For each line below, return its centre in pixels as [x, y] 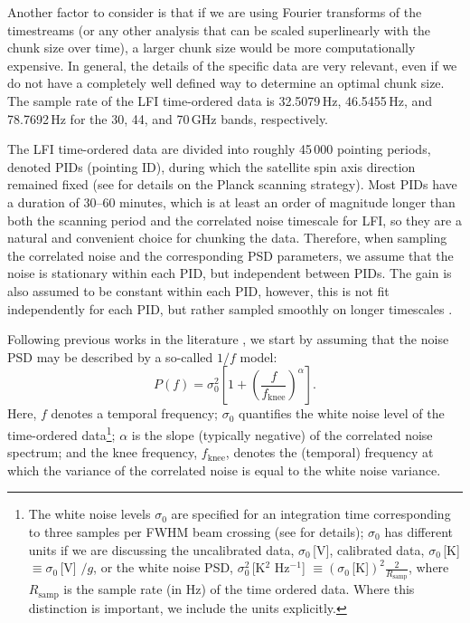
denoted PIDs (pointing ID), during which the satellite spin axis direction [211, 166]
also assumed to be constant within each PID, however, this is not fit [198, 290]
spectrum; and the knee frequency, [103, 452]
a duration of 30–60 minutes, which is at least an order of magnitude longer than [231, 201]
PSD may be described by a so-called [110, 356]
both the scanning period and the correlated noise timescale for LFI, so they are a [235, 220]
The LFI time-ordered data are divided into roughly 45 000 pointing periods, [219, 149]
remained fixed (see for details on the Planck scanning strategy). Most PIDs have [232, 184]
